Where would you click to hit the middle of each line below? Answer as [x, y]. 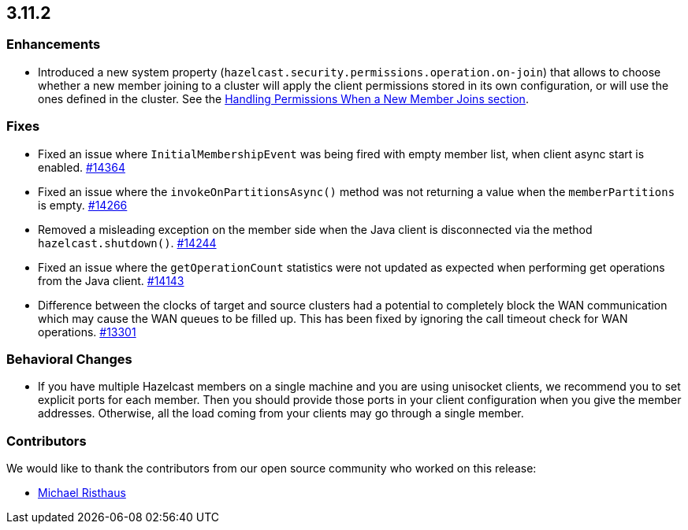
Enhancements [54, 44]
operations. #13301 [87, 332]
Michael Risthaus [82, 493]
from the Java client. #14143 [111, 280]
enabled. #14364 [82, 167]
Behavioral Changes [69, 359]
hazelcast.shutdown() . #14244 [127, 243]
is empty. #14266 [83, 205]
